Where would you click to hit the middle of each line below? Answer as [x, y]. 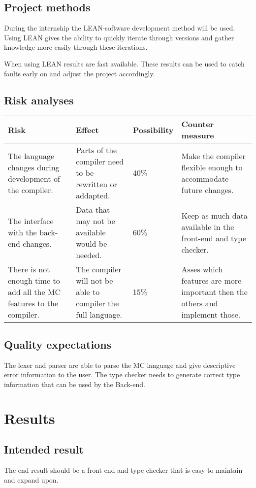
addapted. [93, 195]
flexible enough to [212, 167]
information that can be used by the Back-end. [75, 384]
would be [92, 244]
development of [34, 178]
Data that [93, 210]
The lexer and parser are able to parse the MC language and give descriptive [120, 365]
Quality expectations [58, 344]
